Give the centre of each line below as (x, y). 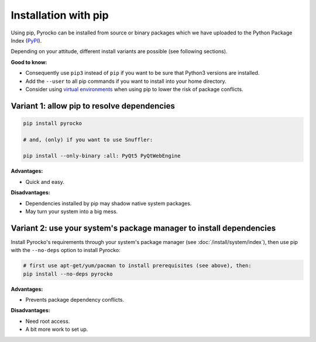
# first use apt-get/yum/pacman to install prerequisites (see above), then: (137, 266)
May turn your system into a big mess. (72, 211)
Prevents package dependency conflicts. (75, 300)
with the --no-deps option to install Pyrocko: (66, 250)
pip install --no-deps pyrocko (68, 274)
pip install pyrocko (52, 123)
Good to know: (29, 62)
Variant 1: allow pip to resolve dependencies (93, 106)
